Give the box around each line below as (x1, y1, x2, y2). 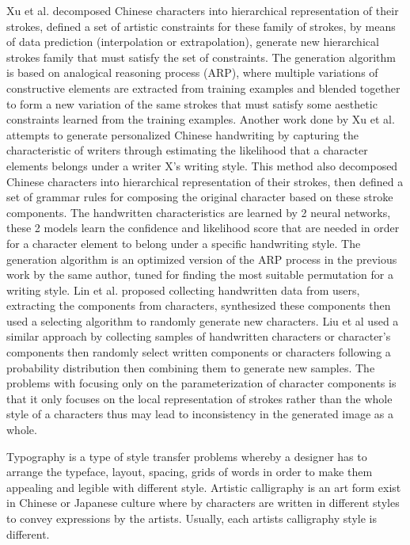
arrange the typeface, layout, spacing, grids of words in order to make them (6, 463, 373, 480)
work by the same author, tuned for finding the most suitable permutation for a (6, 266, 393, 283)
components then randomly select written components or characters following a (6, 344, 391, 360)
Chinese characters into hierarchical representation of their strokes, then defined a (6, 173, 404, 189)
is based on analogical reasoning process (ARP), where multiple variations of (6, 64, 378, 81)
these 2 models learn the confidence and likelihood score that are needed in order (6, 219, 400, 236)
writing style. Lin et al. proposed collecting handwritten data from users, (6, 281, 360, 298)
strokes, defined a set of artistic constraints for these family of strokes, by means (6, 17, 396, 34)
